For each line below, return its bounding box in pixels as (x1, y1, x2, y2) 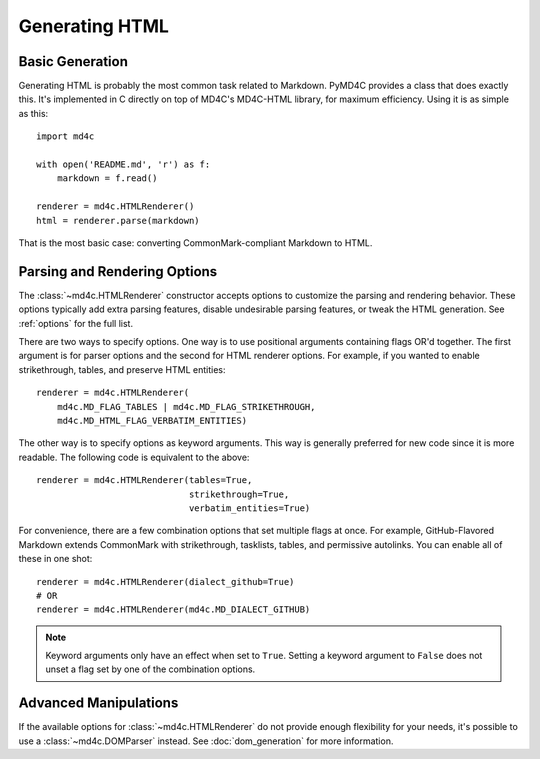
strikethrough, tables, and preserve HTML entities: (18, 363, 226, 375)
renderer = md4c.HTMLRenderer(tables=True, (36, 475, 253, 486)
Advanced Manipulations (18, 695, 179, 712)
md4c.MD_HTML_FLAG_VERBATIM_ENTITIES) (56, 415, 248, 426)
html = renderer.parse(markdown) (36, 215, 200, 226)
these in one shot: (18, 553, 93, 565)
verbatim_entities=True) (188, 502, 311, 514)
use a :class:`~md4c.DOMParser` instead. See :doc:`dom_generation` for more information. (18, 735, 394, 747)
